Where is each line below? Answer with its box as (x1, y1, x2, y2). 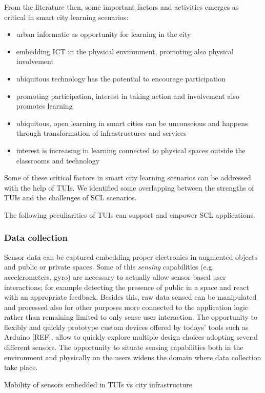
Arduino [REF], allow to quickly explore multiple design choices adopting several (4, 332, 258, 342)
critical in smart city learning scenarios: (4, 11, 129, 22)
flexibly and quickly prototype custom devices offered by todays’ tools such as (4, 321, 249, 332)
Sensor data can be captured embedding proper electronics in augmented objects (4, 251, 257, 262)
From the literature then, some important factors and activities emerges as (4, 2, 239, 12)
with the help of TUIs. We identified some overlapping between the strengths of (4, 182, 254, 193)
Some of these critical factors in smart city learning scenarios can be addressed (4, 172, 251, 183)
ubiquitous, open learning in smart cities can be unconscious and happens (16, 117, 248, 128)
